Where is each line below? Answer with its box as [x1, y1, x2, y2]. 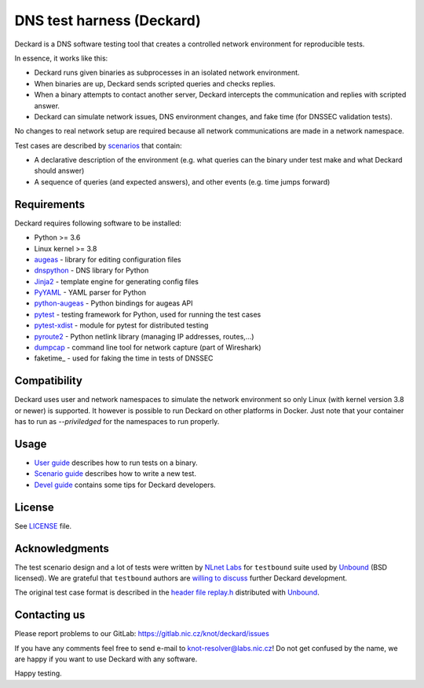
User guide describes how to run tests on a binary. [34, 458, 198, 467]
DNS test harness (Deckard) [14, 12, 202, 29]
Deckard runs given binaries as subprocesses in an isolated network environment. [34, 68, 300, 78]
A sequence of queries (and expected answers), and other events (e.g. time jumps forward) [34, 177, 331, 186]
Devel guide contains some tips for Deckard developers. [34, 480, 216, 489]
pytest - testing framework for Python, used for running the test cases [34, 309, 261, 319]
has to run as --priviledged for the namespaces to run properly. [14, 417, 220, 426]
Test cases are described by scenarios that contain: [14, 141, 182, 150]
